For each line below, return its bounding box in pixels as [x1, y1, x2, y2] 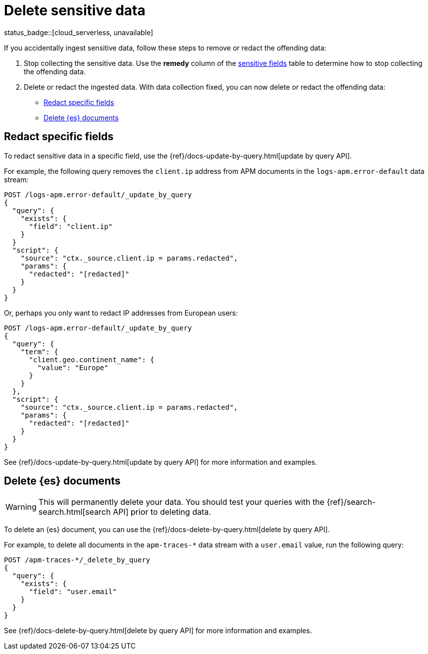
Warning [5, 502, 37, 512]
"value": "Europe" [37, 363, 108, 372]
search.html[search [38, 507, 111, 517]
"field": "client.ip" [29, 222, 113, 230]
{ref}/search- [326, 497, 376, 507]
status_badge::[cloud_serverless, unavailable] [4, 28, 154, 37]
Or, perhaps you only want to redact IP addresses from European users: [4, 308, 238, 317]
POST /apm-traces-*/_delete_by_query [4, 556, 151, 564]
